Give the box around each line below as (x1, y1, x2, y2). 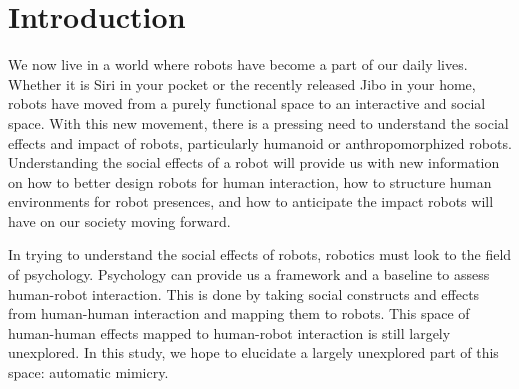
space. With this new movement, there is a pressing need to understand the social (8, 112, 509, 133)
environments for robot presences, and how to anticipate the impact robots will (8, 191, 494, 212)
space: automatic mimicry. (8, 362, 169, 383)
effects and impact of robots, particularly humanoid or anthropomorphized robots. (8, 132, 512, 153)
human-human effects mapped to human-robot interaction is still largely (8, 322, 451, 343)
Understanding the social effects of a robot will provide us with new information (8, 152, 500, 173)
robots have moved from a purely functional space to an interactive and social (8, 93, 486, 114)
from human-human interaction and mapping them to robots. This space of (8, 303, 470, 324)
